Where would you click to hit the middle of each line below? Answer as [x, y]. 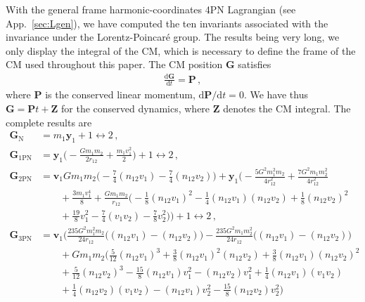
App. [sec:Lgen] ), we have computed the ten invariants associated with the [167, 23]
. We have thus [276, 94]
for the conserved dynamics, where [136, 108]
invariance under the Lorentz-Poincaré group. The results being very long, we [173, 37]
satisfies [255, 64]
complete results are [49, 122]
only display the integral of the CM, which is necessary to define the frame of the [181, 50]
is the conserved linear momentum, [120, 94]
